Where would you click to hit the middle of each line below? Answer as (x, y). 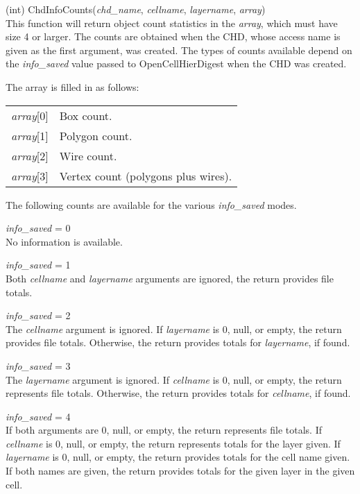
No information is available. (64, 241)
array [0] (30, 115)
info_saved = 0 (38, 228)
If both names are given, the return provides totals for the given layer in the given (180, 471)
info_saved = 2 (38, 315)
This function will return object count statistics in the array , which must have (172, 23)
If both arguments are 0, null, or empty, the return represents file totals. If (164, 430)
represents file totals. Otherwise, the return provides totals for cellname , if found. (178, 393)
